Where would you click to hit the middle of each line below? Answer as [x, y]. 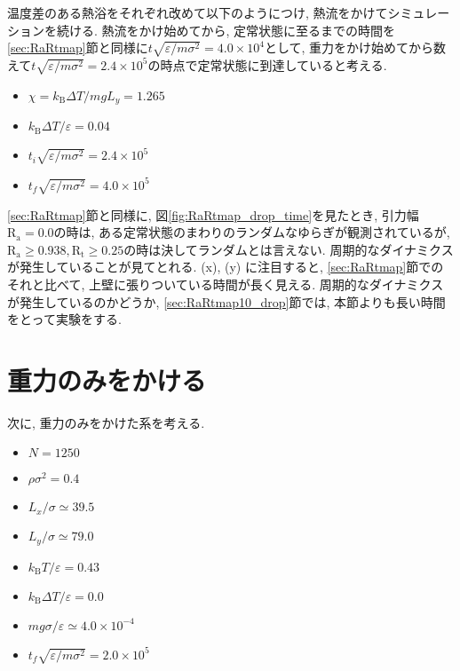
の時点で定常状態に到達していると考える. [267, 64]
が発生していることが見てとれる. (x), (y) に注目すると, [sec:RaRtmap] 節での [226, 267]
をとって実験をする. [64, 319]
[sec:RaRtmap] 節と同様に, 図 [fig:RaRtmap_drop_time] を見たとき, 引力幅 [213, 214]
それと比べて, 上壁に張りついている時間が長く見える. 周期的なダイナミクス [226, 284]
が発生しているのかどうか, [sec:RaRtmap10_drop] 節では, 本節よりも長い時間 [226, 301]
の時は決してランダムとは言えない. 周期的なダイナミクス [289, 249]
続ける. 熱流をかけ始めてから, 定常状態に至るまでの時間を [226, 30]
